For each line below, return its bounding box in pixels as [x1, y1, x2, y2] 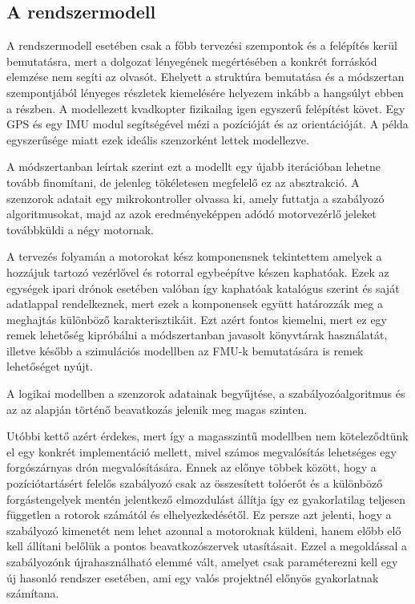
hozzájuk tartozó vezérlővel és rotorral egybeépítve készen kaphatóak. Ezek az [6, 263, 389, 280]
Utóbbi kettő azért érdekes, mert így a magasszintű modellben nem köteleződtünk [6, 428, 409, 444]
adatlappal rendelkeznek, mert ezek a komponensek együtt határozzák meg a [6, 295, 383, 312]
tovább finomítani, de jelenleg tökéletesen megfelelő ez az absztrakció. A [6, 173, 360, 190]
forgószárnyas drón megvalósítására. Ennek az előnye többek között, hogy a [6, 459, 377, 476]
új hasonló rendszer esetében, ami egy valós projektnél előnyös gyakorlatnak [6, 569, 379, 586]
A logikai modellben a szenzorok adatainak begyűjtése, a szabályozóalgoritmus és [6, 385, 405, 402]
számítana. [6, 585, 59, 602]
